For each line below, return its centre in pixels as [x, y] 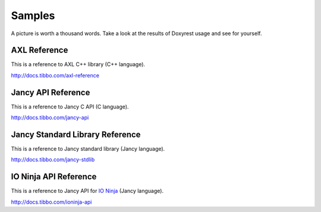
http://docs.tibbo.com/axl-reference [55, 75]
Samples [33, 15]
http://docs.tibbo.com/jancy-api [50, 118]
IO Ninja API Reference [54, 177]
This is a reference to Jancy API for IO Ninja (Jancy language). [87, 191]
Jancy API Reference [51, 92]
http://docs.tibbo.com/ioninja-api [51, 202]
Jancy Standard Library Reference [76, 134]
